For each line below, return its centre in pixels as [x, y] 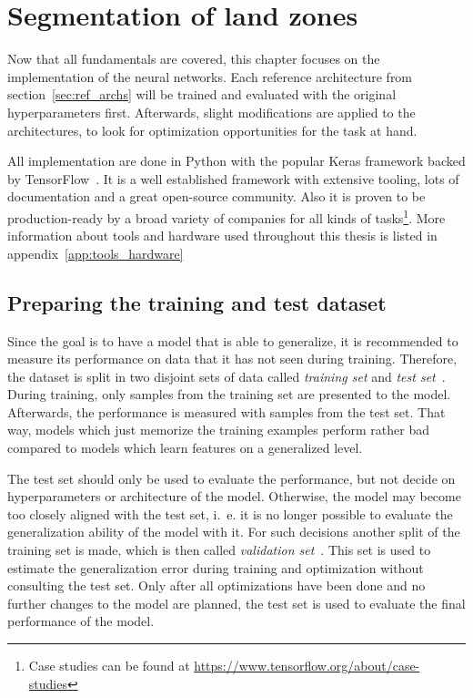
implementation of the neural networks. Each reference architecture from [210, 76]
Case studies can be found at [109, 666]
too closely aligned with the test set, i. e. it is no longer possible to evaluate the [230, 513]
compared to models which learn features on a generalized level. [185, 448]
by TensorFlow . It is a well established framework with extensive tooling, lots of [233, 178]
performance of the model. [81, 621]
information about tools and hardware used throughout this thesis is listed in [222, 236]
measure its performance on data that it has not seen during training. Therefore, [232, 359]
